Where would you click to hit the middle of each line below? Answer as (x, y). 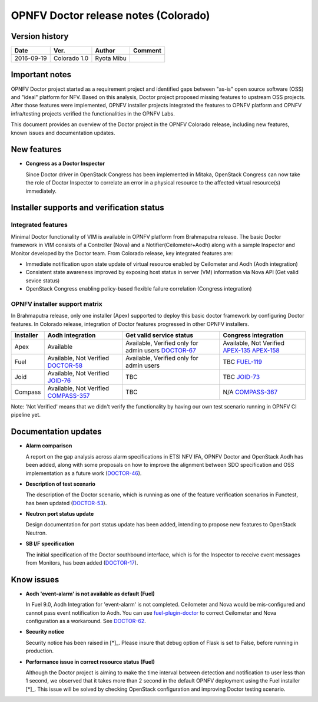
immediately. (41, 191)
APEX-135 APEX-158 (251, 351)
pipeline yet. (26, 415)
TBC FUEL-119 (242, 362)
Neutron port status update (60, 514)
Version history (40, 36)
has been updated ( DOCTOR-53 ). (66, 503)
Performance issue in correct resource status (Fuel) (90, 662)
